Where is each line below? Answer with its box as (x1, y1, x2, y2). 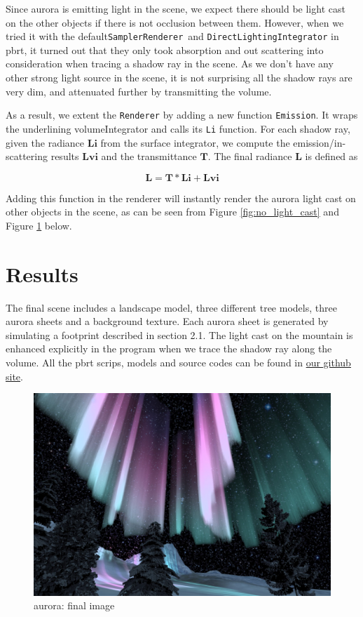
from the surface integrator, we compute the (100, 135, 290, 150)
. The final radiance (207, 149, 292, 164)
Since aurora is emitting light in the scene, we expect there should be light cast (6, 1, 345, 15)
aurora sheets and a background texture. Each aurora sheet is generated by (6, 314, 329, 329)
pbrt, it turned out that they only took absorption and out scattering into (6, 42, 324, 57)
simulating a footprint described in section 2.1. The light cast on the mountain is (6, 327, 353, 342)
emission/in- (293, 135, 346, 150)
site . (6, 369, 23, 383)
